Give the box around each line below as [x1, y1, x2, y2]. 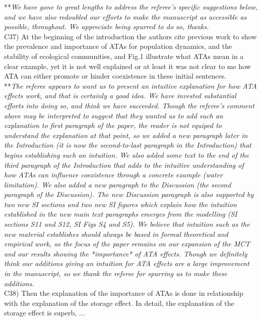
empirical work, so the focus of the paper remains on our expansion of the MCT [4, 238, 250, 249]
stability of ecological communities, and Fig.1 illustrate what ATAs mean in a [4, 50, 244, 61]
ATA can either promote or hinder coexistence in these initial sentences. [4, 71, 227, 81]
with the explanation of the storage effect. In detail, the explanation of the [4, 297, 234, 308]
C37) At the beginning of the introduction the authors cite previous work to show [4, 31, 257, 41]
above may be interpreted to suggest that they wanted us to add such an [4, 110, 223, 120]
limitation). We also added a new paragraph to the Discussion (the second [4, 179, 231, 189]
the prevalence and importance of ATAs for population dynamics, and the [4, 41, 232, 51]
